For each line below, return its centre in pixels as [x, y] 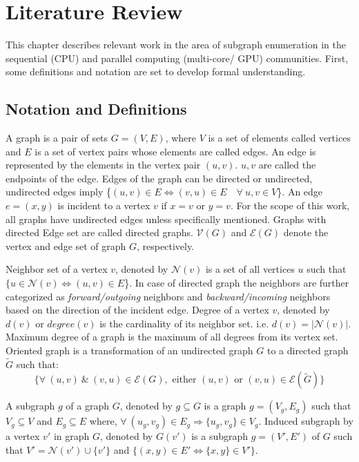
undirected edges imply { [58, 192]
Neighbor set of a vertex [57, 269]
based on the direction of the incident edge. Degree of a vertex [137, 310]
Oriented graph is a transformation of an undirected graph [129, 350]
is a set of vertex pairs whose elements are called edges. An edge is [175, 151]
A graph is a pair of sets [57, 138]
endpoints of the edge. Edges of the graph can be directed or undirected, [159, 178]
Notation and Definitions [96, 109]
